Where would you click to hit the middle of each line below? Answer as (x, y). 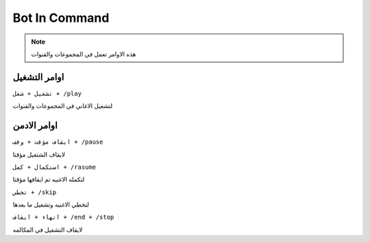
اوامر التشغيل (38, 77)
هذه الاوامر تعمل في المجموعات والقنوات (84, 54)
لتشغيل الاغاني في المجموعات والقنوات (63, 106)
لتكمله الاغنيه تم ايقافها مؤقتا (49, 179)
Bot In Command (61, 18)
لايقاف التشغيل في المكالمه (48, 230)
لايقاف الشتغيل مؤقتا (39, 154)
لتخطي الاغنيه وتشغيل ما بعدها (51, 204)
